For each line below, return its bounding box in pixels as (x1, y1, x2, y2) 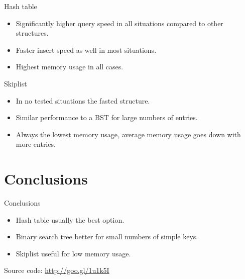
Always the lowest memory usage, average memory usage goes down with (16, 129, 241, 139)
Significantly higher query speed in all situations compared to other (16, 18, 223, 28)
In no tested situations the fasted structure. (16, 95, 150, 106)
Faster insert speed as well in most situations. (16, 44, 157, 55)
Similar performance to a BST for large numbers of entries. (16, 112, 198, 123)
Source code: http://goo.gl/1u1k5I (4, 265, 109, 275)
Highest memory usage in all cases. (16, 61, 124, 72)
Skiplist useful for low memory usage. (16, 248, 131, 258)
